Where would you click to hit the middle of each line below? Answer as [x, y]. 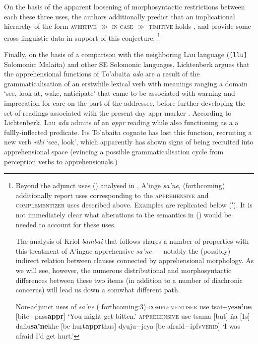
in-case [123, 26]
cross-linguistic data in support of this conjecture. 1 [82, 37]
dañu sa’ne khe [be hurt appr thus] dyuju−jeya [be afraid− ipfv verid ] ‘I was [128, 325]
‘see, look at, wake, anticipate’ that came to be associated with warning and [120, 93]
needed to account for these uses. [66, 224]
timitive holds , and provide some [200, 26]
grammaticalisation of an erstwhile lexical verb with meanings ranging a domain [126, 83]
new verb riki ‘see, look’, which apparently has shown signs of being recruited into [129, 142]
